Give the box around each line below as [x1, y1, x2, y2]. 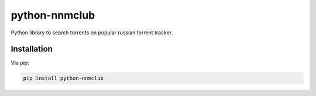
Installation [11, 44, 53, 54]
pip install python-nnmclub [23, 75, 104, 81]
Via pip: [11, 59, 29, 66]
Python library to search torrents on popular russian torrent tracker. [11, 29, 173, 36]
